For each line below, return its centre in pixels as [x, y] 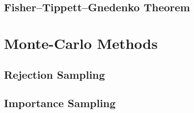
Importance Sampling [60, 103]
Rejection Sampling [55, 74]
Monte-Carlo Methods [81, 43]
